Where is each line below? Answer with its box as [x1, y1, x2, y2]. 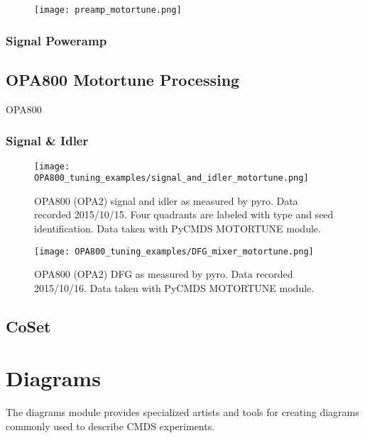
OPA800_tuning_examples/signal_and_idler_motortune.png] [34, 173, 309, 184]
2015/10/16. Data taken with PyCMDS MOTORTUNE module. [34, 280, 315, 295]
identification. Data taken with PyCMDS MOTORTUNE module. [34, 221, 321, 236]
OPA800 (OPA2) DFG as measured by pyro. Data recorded [34, 266, 293, 281]
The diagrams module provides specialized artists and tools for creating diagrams [6, 405, 359, 420]
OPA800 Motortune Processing [6, 68, 240, 90]
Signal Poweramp [6, 31, 107, 49]
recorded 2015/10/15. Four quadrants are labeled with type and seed [34, 207, 334, 222]
